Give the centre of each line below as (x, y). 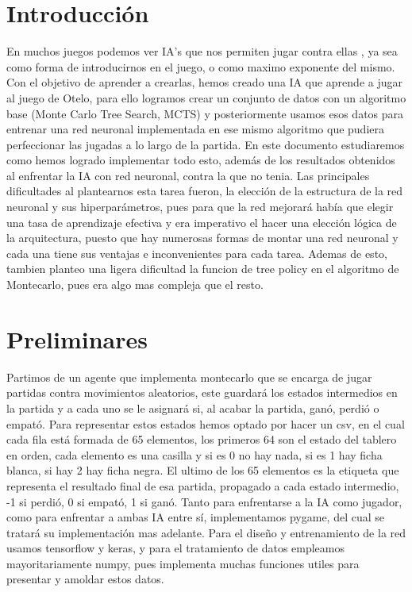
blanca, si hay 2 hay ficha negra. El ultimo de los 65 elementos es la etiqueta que (203, 470)
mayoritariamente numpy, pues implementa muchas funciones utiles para (183, 563)
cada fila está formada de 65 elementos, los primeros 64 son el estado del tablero (202, 439)
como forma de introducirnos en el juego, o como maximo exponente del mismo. (201, 66)
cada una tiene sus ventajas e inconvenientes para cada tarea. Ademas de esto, (197, 253)
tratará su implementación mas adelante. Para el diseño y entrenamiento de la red (206, 532)
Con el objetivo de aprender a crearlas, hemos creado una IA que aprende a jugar (204, 82)
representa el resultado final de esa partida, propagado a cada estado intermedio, (203, 485)
